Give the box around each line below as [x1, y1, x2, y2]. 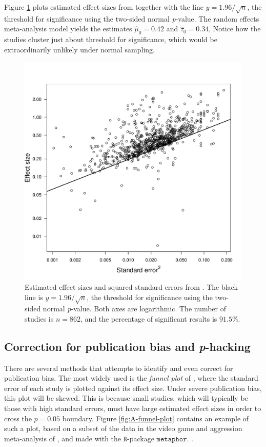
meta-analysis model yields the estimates [4, 23, 132, 34]
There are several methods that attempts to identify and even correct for [4, 362, 233, 373]
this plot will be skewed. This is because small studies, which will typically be [4, 393, 248, 403]
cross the [4, 413, 32, 423]
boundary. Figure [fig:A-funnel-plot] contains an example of [62, 413, 249, 423]
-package [127, 433, 154, 443]
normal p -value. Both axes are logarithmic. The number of [43, 303, 227, 314]
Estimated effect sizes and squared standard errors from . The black [25, 281, 238, 292]
